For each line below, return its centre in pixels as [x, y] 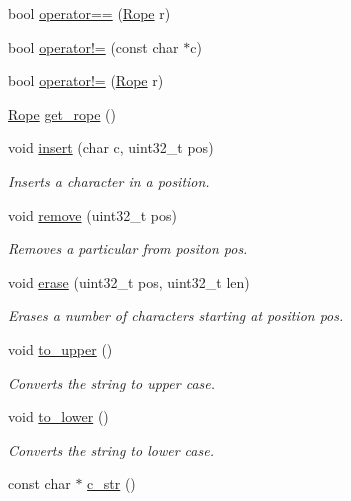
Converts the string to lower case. [111, 449]
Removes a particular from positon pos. [128, 248]
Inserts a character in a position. [109, 180]
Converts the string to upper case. [112, 382]
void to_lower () [58, 416]
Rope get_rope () [62, 113]
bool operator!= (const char [93, 46]
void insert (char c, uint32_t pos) [111, 147]
